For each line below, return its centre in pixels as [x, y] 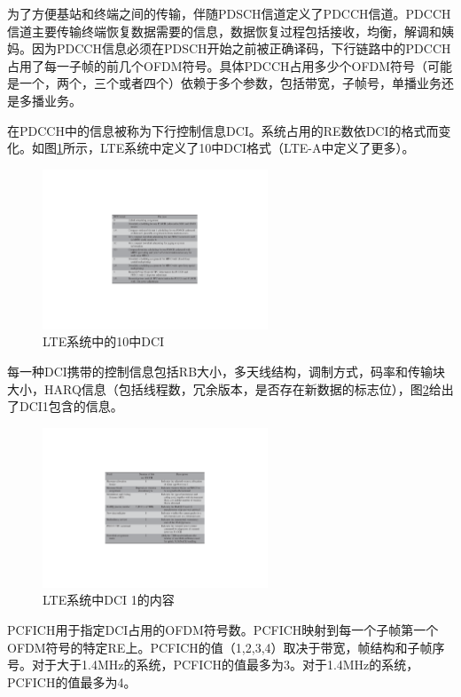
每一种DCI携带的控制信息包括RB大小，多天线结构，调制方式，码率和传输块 [227, 371]
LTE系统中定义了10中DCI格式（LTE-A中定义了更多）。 [257, 148]
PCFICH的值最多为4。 [72, 681]
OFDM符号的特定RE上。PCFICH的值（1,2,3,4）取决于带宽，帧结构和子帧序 [226, 647]
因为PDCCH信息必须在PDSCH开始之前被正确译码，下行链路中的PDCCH [241, 48]
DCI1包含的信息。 [71, 406]
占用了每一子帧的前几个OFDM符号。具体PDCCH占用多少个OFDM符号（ [218, 65]
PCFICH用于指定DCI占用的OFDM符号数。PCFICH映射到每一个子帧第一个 [223, 629]
